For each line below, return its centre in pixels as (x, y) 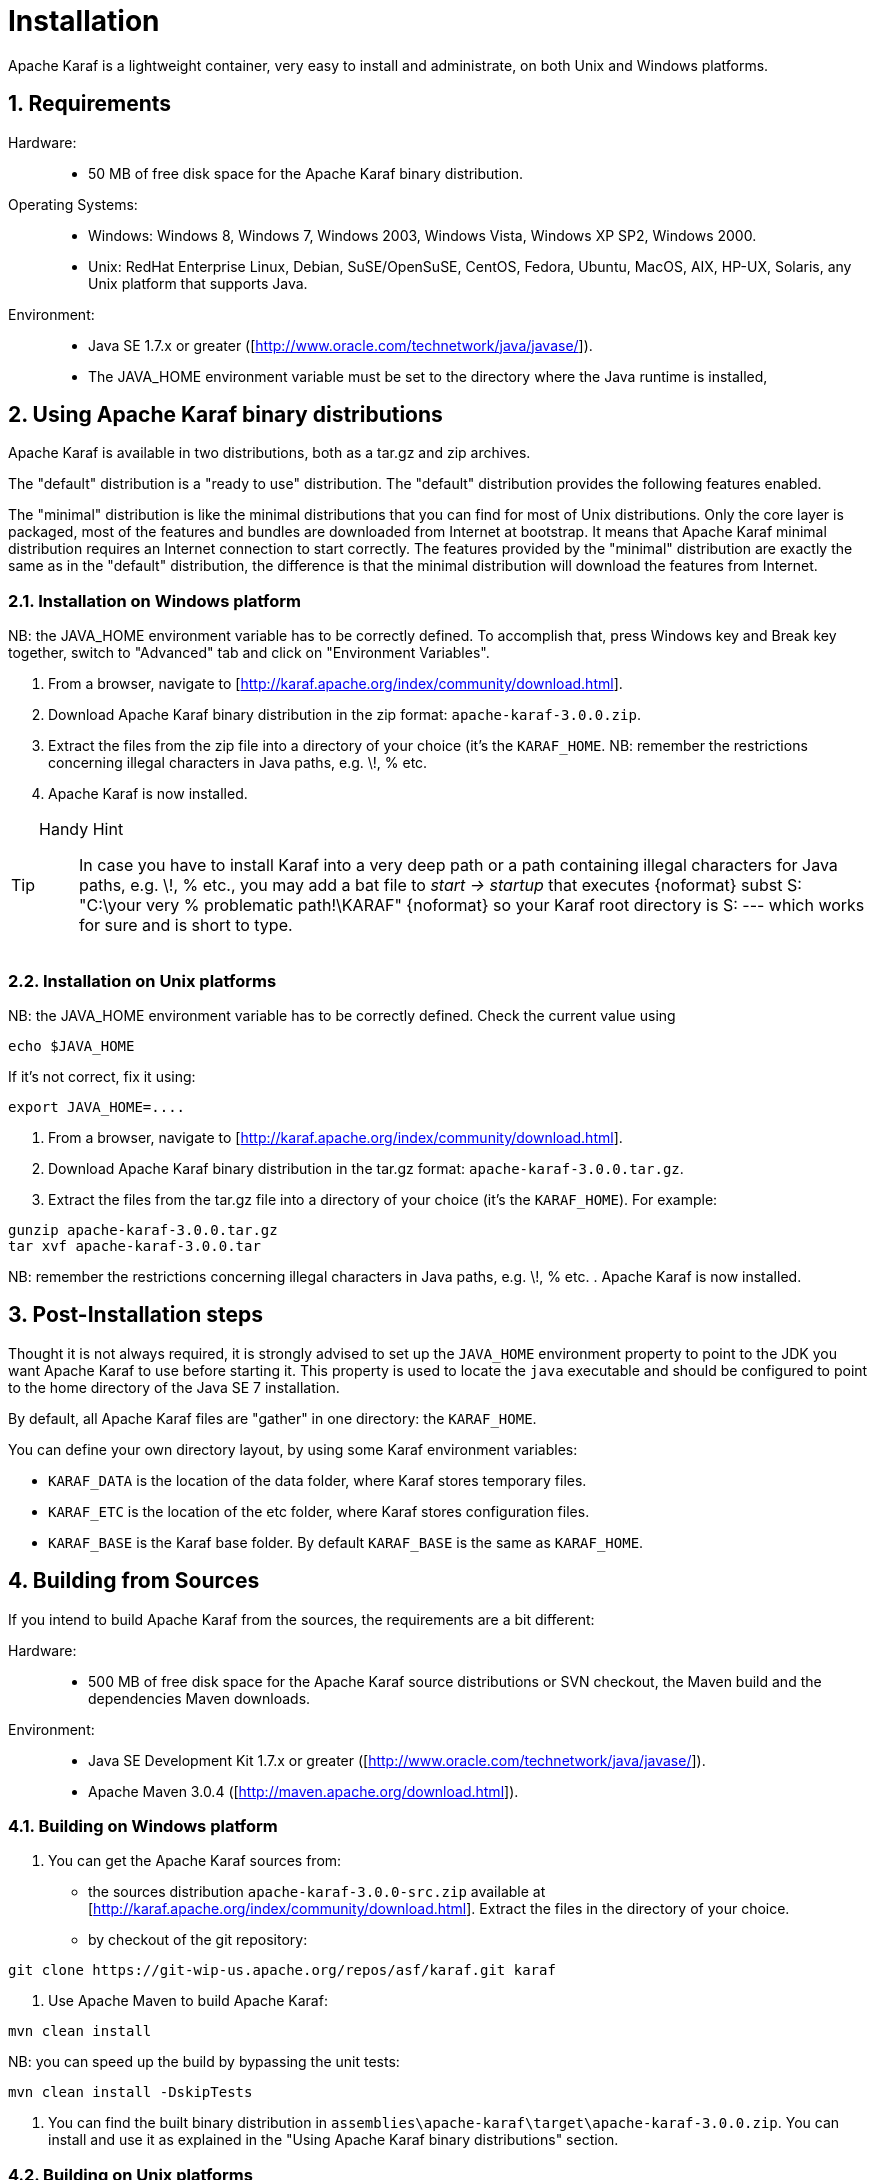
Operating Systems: (73, 204)
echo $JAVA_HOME (71, 1045)
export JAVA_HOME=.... (97, 1106)
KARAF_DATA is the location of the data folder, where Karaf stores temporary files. (317, 1480)
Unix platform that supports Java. (198, 283)
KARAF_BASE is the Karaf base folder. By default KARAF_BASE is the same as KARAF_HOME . (346, 1542)
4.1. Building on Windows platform (143, 1826)
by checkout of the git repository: (198, 1940)
